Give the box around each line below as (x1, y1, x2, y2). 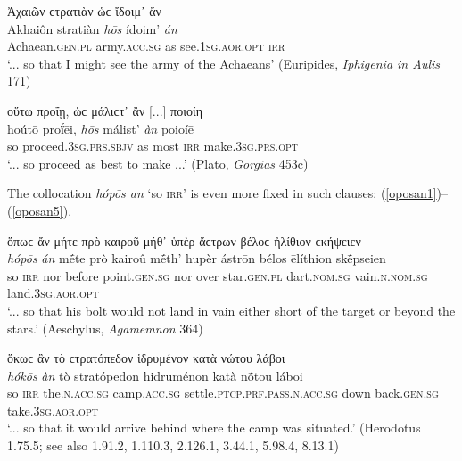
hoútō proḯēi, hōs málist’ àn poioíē (7, 119, 194, 137)
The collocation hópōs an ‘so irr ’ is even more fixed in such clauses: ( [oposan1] (7, 184, 437, 202)
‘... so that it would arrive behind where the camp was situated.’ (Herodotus (7, 418, 421, 437)
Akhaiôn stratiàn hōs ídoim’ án (7, 19, 177, 37)
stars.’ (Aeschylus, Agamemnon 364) (7, 318, 203, 337)
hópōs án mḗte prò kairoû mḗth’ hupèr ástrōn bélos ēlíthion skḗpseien (7, 249, 386, 268)
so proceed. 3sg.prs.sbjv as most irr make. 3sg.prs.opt (7, 136, 299, 155)
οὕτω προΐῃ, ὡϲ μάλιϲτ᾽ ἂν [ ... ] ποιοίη (7, 101, 203, 119)
